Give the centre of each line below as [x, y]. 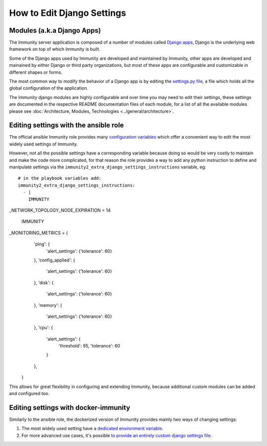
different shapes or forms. [36, 72]
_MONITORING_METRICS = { [39, 233]
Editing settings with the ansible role [67, 125]
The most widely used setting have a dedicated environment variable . [92, 429]
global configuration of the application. [49, 88]
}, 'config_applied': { [54, 260]
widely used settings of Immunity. [44, 144]
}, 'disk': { [44, 283]
